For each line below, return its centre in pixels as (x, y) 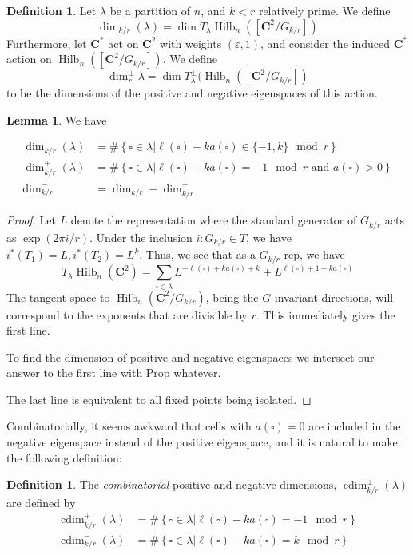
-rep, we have (312, 254)
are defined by (41, 502)
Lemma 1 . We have (57, 119)
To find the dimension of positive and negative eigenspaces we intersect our (191, 357)
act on (123, 43)
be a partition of (150, 10)
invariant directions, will (334, 297)
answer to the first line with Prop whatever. (114, 373)
